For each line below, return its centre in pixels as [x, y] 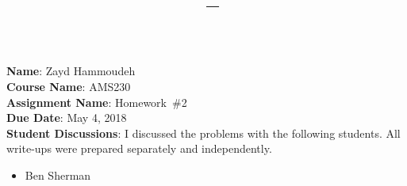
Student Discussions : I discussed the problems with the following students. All [203, 133]
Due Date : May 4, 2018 [67, 118]
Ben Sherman [58, 175]
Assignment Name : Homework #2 [97, 102]
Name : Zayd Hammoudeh [71, 71]
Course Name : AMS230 [69, 86]
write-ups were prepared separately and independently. [139, 148]
